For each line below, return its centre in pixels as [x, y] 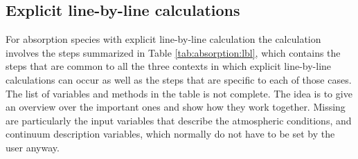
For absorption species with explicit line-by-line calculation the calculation [163, 39]
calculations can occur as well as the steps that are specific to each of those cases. [179, 79]
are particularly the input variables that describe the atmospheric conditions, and [179, 120]
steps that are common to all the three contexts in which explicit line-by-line [169, 66]
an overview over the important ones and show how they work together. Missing [176, 107]
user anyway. [33, 147]
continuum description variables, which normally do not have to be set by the [170, 134]
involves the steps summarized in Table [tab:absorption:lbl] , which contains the [173, 52]
